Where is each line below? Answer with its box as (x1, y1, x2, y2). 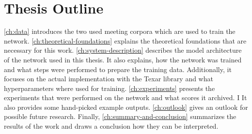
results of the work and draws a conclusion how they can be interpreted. (4, 121, 219, 131)
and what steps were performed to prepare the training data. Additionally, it (4, 64, 232, 74)
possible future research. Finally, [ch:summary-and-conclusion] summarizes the (4, 111, 236, 121)
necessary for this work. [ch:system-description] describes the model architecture (4, 45, 242, 55)
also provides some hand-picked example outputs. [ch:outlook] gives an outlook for (4, 102, 248, 112)
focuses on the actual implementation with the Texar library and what (4, 74, 213, 84)
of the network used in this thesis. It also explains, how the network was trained (4, 54, 242, 64)
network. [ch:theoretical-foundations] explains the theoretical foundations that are (4, 35, 247, 45)
